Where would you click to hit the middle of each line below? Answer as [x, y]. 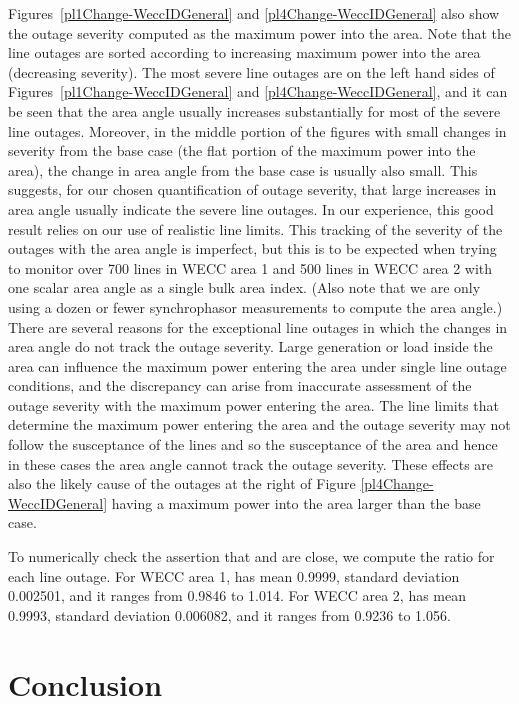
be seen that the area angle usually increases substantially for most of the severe [254, 110]
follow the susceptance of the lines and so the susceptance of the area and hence [253, 444]
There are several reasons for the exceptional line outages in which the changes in [258, 326]
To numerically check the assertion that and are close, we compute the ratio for [251, 556]
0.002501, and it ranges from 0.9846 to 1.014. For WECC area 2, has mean [237, 595]
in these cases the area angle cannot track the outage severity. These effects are [251, 463]
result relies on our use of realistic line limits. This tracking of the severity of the [255, 228]
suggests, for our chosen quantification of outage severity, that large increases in [252, 189]
